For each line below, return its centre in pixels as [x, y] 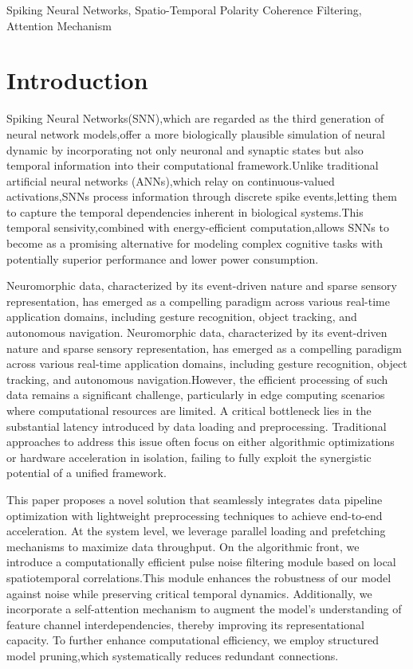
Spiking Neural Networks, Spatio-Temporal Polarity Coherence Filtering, [184, 10]
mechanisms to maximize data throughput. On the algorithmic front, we [183, 546]
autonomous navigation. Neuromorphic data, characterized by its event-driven [197, 333]
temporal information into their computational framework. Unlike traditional [193, 165]
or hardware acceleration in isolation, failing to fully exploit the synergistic [189, 457]
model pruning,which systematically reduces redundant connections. [173, 655]
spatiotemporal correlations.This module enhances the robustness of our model [199, 577]
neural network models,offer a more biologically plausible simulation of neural [196, 133]
